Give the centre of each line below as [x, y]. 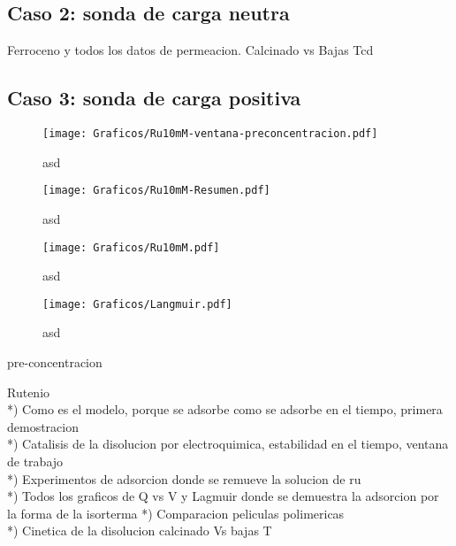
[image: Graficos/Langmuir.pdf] [137, 304]
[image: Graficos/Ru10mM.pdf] [131, 247]
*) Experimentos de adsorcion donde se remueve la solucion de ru [184, 478]
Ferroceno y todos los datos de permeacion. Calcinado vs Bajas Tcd [190, 50]
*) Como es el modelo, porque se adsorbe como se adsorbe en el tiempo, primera [225, 409]
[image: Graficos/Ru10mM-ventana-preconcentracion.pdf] [210, 134]
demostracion [43, 426]
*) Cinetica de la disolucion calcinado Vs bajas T [140, 531]
